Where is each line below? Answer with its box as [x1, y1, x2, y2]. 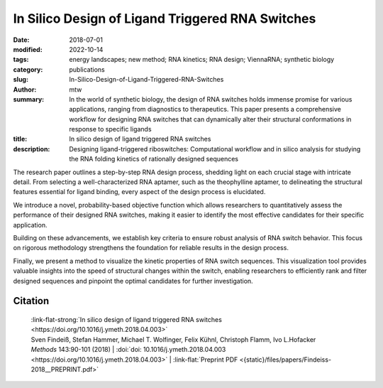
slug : [13, 75, 28, 84]
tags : [13, 55, 29, 64]
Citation [13, 295, 50, 307]
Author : [13, 85, 37, 94]
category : [13, 65, 43, 74]
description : [13, 144, 50, 153]
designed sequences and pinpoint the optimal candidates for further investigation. [13, 276, 253, 285]
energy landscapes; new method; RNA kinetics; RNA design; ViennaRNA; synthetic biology [69, 55, 335, 64]
